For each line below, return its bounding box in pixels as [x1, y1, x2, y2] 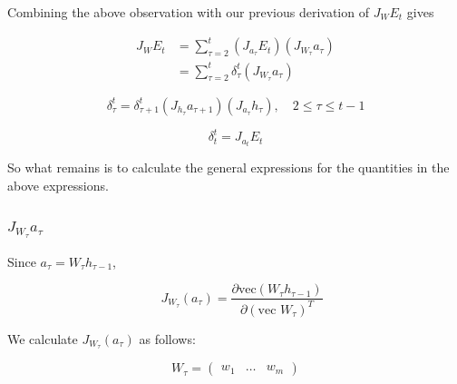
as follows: [139, 329, 196, 348]
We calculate [7, 329, 78, 348]
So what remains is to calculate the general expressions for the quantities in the [7, 158, 450, 177]
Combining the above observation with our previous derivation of [7, 3, 369, 21]
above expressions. [7, 175, 109, 194]
